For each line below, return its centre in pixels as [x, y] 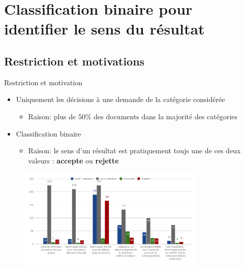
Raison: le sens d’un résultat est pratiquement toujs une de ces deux [134, 150]
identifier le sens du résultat [104, 29]
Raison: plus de [52, 116]
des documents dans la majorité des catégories [166, 116]
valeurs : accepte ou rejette [73, 160]
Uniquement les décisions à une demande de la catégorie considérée [120, 99]
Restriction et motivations [74, 61]
